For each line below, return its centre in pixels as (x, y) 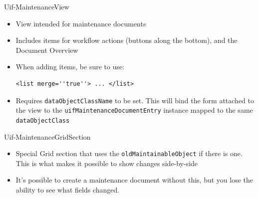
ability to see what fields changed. (68, 189)
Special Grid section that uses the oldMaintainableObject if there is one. (129, 153)
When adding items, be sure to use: (70, 67)
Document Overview (47, 50)
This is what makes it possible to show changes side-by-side (107, 163)
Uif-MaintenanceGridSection (47, 136)
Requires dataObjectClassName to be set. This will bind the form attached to (135, 100)
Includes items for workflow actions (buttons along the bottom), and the (127, 40)
